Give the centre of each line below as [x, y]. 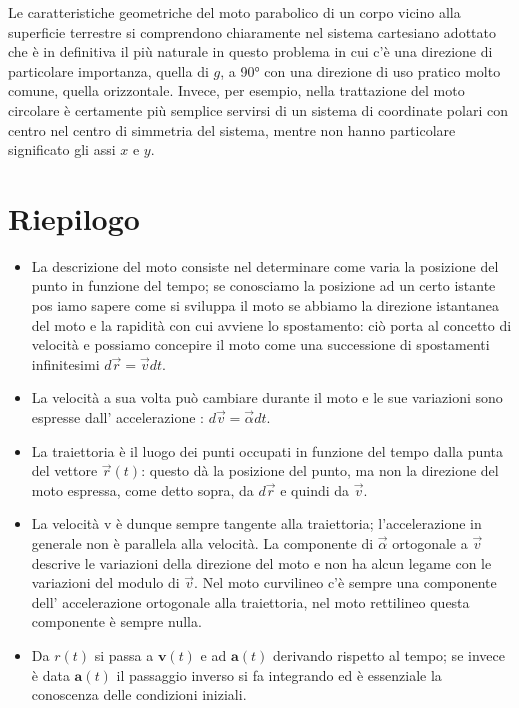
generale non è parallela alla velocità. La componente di [202, 543]
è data [50, 674]
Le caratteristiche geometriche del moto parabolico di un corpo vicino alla [234, 12]
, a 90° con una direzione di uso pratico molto [360, 70]
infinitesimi [65, 363]
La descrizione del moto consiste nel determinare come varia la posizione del [265, 265]
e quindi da [315, 489]
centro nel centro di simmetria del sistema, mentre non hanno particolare [232, 129]
